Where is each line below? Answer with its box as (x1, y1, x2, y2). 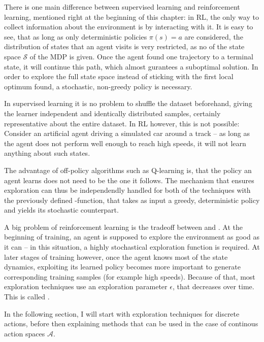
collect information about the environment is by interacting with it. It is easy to (4, 21, 253, 32)
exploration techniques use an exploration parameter (4, 281, 168, 292)
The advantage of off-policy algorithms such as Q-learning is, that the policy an (4, 164, 252, 175)
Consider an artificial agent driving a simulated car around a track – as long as (4, 128, 250, 139)
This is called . (4, 291, 50, 302)
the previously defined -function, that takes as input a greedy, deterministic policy (4, 194, 260, 205)
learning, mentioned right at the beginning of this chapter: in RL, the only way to (4, 11, 259, 22)
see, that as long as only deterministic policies (4, 31, 147, 42)
